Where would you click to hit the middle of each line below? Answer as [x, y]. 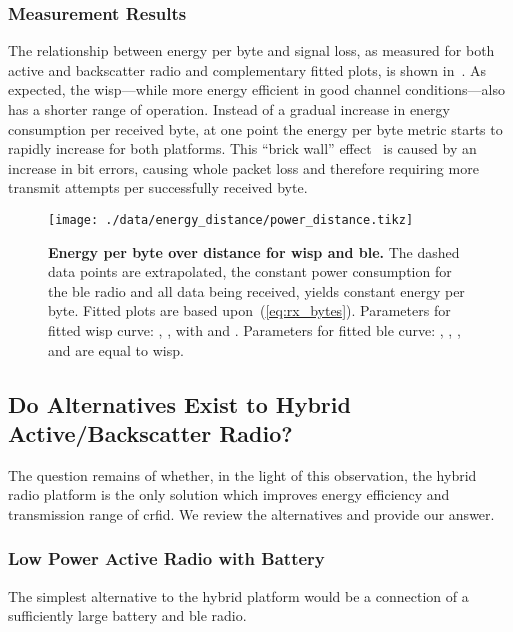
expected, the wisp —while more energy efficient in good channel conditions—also [256, 89]
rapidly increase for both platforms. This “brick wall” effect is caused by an [242, 148]
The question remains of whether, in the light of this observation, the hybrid [242, 474]
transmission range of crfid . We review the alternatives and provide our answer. [251, 513]
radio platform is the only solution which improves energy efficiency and [229, 494]
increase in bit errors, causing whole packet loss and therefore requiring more [243, 167]
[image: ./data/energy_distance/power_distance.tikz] [231, 219]
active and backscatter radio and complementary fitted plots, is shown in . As [247, 69]
